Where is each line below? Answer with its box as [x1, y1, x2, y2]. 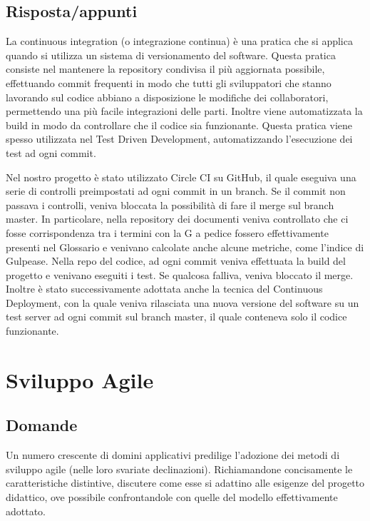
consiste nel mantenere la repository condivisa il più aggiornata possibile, [6, 61, 325, 76]
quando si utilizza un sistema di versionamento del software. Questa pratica [6, 47, 336, 62]
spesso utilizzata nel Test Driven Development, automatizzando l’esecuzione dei [6, 131, 353, 146]
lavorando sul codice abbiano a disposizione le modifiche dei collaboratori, [6, 89, 329, 104]
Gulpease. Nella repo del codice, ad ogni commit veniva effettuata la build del [6, 253, 346, 268]
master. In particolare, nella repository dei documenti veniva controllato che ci [6, 211, 349, 226]
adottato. [6, 503, 46, 518]
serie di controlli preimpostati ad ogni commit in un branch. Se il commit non [6, 183, 346, 198]
